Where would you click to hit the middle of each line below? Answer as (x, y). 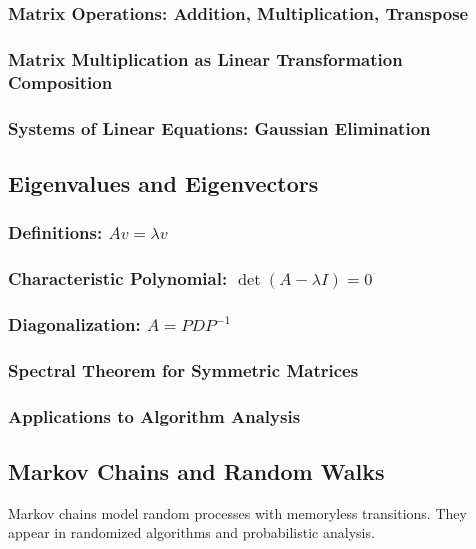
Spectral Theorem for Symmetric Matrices (183, 369)
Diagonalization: (74, 323)
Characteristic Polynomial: (118, 278)
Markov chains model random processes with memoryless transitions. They (237, 512)
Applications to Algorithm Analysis (154, 415)
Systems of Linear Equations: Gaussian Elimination (219, 127)
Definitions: (55, 232)
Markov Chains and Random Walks (196, 470)
